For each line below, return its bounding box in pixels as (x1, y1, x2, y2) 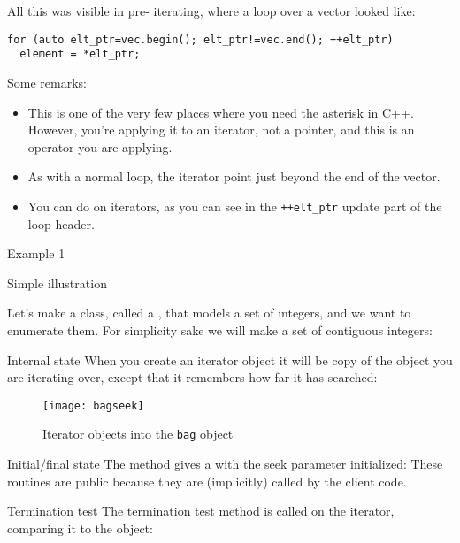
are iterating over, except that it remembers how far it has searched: (7, 368, 378, 386)
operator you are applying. (27, 137, 172, 156)
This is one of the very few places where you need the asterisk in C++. (27, 103, 414, 121)
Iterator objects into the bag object (42, 424, 234, 443)
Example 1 (7, 244, 65, 263)
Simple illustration (7, 273, 107, 292)
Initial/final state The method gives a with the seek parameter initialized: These (7, 455, 443, 472)
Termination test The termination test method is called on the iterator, (7, 501, 395, 520)
